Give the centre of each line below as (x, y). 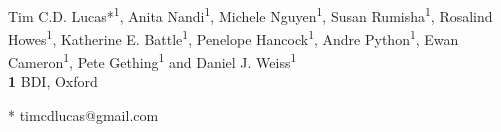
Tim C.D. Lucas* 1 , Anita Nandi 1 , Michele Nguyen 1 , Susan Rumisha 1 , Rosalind (250, 14)
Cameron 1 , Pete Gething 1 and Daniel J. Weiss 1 (152, 60)
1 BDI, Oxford (53, 81)
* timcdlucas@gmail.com (83, 114)
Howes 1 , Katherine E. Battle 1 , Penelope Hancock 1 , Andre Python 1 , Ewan (233, 37)
